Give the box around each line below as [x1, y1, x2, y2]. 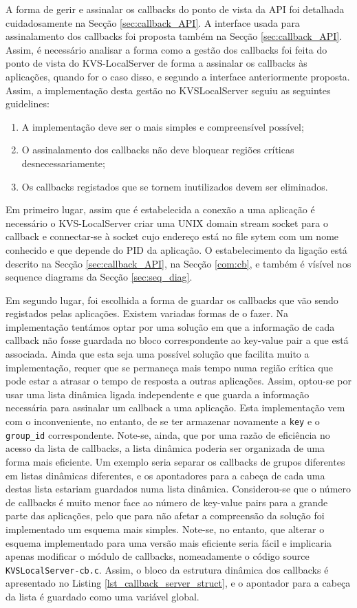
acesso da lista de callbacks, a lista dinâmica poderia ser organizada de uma [6, 441, 325, 455]
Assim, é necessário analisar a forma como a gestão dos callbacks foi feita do [6, 42, 327, 56]
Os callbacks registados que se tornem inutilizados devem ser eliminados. [21, 179, 328, 193]
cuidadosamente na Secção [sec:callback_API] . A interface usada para [6, 15, 300, 30]
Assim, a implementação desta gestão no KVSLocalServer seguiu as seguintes [6, 83, 331, 97]
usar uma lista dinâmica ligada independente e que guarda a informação [6, 387, 310, 401]
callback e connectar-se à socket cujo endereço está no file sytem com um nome [6, 229, 339, 243]
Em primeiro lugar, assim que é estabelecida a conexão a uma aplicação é [6, 202, 315, 217]
